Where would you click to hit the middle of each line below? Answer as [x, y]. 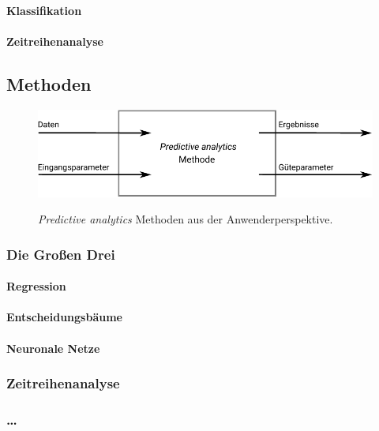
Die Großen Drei [61, 254]
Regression [36, 286]
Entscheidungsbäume [64, 317]
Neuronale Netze [53, 348]
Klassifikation [44, 10]
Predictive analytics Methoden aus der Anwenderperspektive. [186, 219]
